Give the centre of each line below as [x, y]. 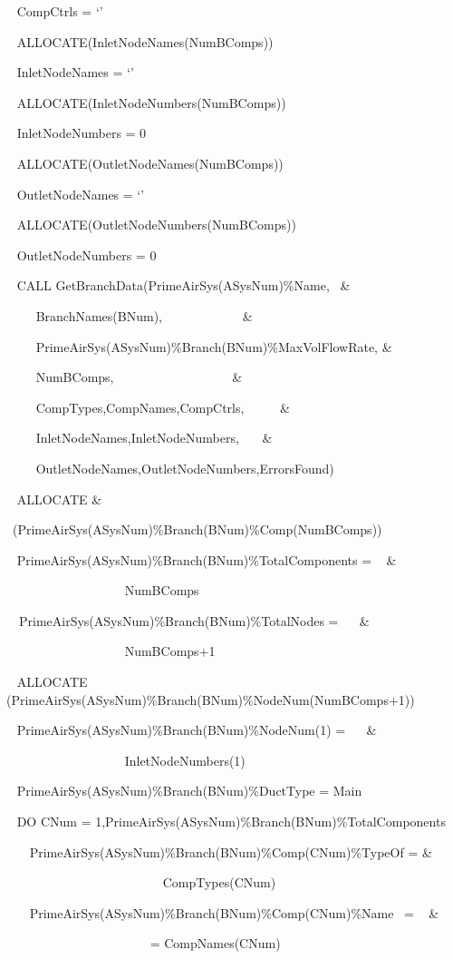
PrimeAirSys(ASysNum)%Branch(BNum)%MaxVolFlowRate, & [214, 346]
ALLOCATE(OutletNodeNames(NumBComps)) [150, 163]
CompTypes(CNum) [219, 882]
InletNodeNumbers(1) [185, 760]
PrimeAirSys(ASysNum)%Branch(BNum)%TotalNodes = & [194, 620]
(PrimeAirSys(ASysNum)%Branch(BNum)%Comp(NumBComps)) [197, 529]
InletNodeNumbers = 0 [82, 133]
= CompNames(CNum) [215, 943]
